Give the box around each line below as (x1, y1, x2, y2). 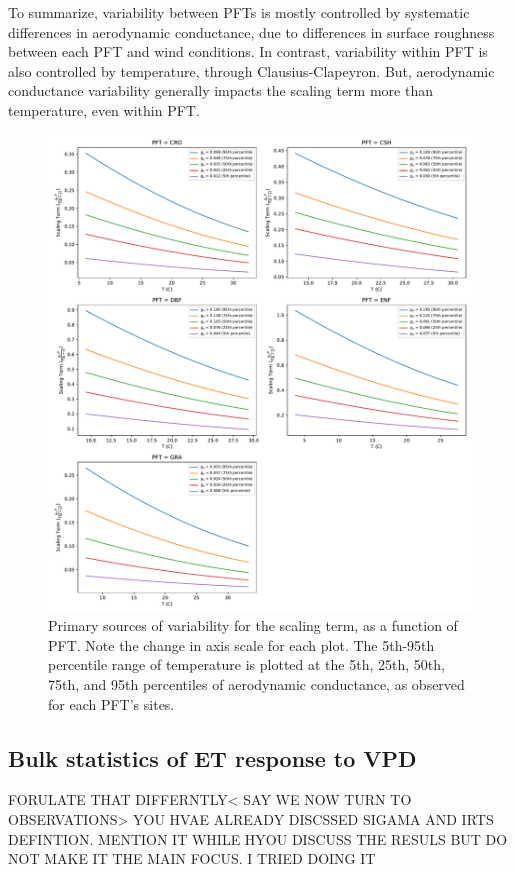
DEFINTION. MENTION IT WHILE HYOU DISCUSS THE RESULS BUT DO (8, 828, 508, 849)
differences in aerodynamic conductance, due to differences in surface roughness (8, 21, 495, 42)
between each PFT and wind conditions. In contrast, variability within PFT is (8, 41, 488, 62)
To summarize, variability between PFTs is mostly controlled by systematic (8, 2, 470, 22)
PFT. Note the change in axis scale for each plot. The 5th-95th (48, 634, 435, 655)
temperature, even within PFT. (8, 99, 200, 120)
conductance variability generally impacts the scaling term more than (8, 80, 433, 101)
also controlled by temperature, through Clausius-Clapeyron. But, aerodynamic (8, 60, 495, 81)
